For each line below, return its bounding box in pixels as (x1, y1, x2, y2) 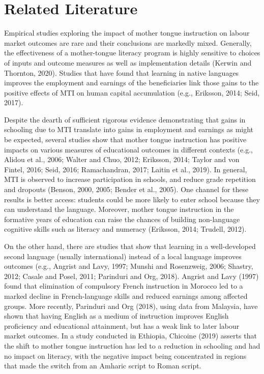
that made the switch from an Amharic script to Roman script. (4, 360, 201, 371)
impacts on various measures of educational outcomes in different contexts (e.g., (4, 144, 253, 154)
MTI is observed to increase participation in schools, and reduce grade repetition (4, 174, 256, 184)
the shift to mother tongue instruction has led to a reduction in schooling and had (4, 340, 260, 351)
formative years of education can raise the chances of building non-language (4, 213, 240, 224)
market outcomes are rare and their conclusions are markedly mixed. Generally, (4, 37, 252, 48)
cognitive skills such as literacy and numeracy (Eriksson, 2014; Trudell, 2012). (4, 224, 247, 234)
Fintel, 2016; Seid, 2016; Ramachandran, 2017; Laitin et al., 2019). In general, (4, 164, 247, 174)
